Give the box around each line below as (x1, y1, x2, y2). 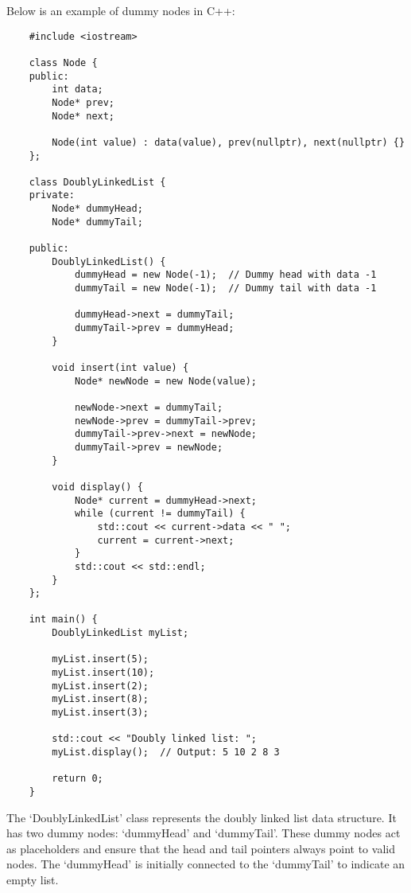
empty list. (6, 872, 59, 888)
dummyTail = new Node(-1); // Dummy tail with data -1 (74, 283, 377, 294)
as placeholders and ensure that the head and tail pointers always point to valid (6, 840, 395, 856)
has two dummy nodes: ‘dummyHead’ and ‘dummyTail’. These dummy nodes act (6, 825, 401, 841)
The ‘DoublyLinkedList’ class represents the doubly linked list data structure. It (6, 809, 397, 825)
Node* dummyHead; (52, 203, 143, 215)
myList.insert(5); (52, 653, 149, 665)
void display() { (52, 481, 143, 493)
